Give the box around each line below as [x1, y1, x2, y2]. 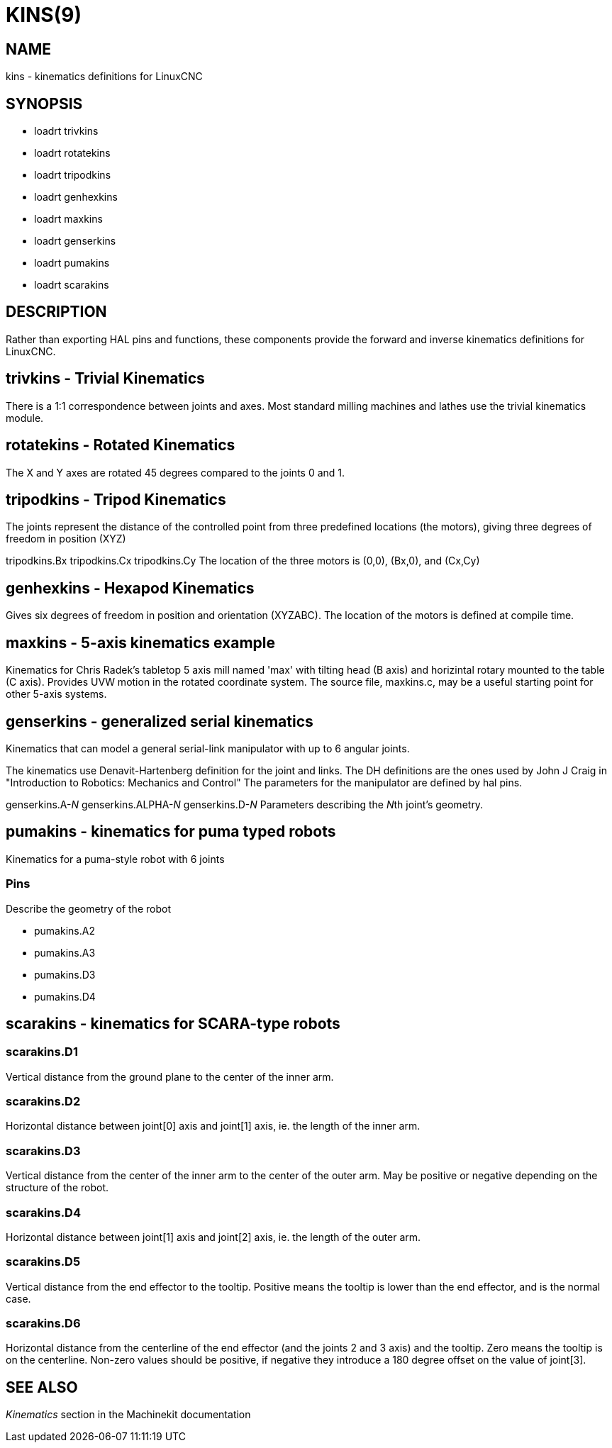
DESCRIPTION [6, 303, 107, 321]
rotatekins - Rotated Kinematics [6, 436, 235, 455]
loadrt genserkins [34, 235, 116, 247]
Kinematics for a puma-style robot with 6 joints [6, 852, 225, 865]
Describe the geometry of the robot [6, 902, 171, 915]
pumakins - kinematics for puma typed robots [6, 823, 336, 841]
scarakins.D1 [6, 1045, 78, 1059]
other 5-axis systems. [6, 688, 107, 701]
